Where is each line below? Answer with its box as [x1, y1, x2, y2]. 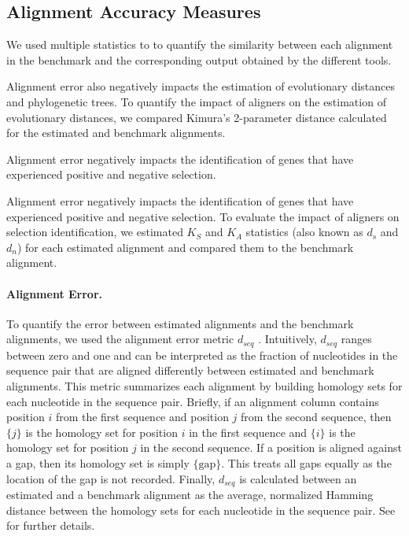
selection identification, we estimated [6, 224, 183, 240]
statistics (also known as [245, 224, 363, 240]
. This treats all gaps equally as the [221, 454, 392, 471]
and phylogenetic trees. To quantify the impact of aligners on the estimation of [6, 93, 386, 109]
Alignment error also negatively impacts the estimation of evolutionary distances [6, 78, 396, 94]
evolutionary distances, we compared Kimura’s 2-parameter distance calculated [6, 109, 387, 125]
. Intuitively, [258, 331, 317, 347]
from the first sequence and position [55, 408, 229, 425]
